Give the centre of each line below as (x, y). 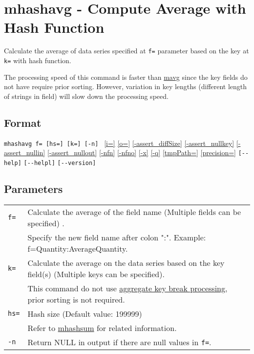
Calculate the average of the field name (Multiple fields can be (134, 212)
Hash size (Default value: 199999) (85, 313)
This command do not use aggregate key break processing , (127, 288)
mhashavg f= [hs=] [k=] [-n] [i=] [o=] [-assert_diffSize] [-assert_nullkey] (119, 143)
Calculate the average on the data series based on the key (126, 262)
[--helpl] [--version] (60, 163)
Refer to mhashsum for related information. (102, 328)
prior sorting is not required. (76, 299)
